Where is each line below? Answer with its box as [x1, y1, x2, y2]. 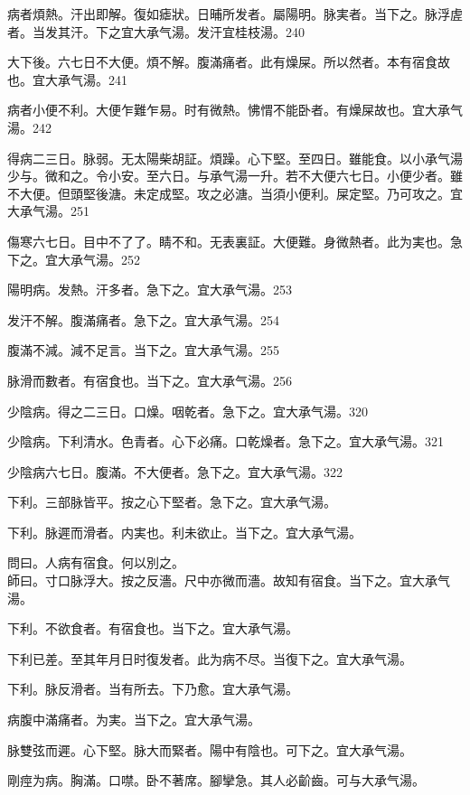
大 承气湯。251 [7, 201, 89, 220]
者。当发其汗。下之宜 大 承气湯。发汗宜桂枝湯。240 [7, 22, 305, 41]
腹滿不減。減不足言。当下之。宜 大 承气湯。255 [7, 341, 279, 360]
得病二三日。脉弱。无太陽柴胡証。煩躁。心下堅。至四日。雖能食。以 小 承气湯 [7, 148, 463, 167]
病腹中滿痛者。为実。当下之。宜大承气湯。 [7, 710, 260, 729]
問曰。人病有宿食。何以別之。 [7, 553, 184, 572]
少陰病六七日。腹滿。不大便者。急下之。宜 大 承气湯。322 [7, 462, 343, 481]
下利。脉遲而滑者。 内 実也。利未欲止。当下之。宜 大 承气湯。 [7, 522, 362, 541]
